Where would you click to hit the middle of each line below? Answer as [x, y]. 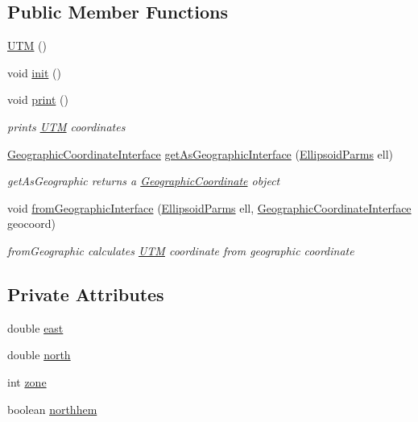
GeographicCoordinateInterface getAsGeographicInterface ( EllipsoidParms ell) [201, 153]
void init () [34, 72]
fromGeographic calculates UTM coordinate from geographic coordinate [181, 250]
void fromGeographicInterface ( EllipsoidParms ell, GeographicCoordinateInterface [209, 207]
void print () [38, 99]
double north [39, 355]
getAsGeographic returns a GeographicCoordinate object [144, 181]
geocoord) [31, 223]
